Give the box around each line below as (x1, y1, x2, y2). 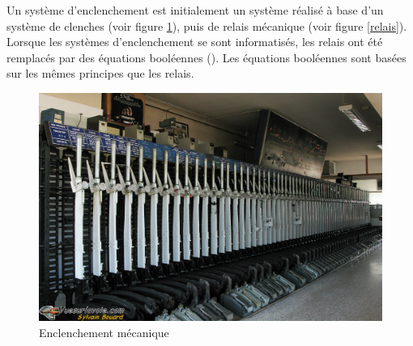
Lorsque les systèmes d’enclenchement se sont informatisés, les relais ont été (6, 33, 383, 50)
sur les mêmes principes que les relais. (6, 65, 194, 82)
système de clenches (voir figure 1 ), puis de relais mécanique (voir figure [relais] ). (6, 17, 407, 34)
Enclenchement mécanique (39, 323, 169, 340)
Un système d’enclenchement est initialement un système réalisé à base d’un (6, 2, 384, 18)
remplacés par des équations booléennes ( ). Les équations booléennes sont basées (6, 49, 407, 65)
